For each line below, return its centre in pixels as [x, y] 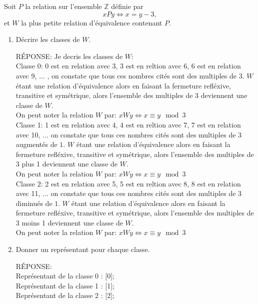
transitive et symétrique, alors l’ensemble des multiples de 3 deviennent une [131, 95]
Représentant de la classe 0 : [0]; [65, 276]
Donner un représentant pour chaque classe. [83, 249]
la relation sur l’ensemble [63, 6]
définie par [127, 6]
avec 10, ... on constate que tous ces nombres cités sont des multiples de [126, 134]
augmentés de [36, 144]
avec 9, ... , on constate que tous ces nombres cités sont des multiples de [126, 75]
